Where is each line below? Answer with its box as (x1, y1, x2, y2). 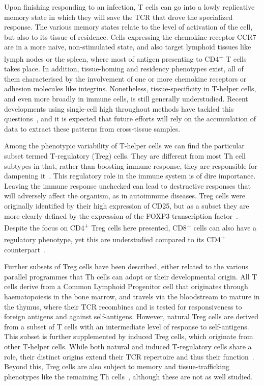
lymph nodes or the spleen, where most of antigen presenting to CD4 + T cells (4, 52, 247, 64)
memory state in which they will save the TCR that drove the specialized (4, 11, 233, 22)
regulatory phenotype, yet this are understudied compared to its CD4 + (4, 233, 225, 245)
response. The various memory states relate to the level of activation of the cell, (4, 21, 253, 32)
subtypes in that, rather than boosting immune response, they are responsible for (4, 160, 257, 171)
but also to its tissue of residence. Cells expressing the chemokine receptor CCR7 (4, 31, 256, 42)
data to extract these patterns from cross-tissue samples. (4, 123, 181, 134)
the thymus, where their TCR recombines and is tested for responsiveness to (4, 301, 242, 312)
